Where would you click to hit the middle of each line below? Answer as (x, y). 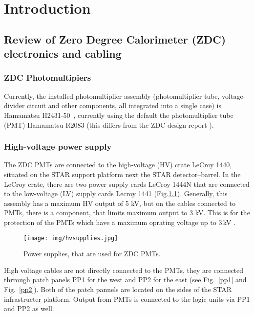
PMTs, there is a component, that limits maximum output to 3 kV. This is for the (127, 213)
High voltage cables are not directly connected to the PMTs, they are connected (124, 270)
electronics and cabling (63, 54)
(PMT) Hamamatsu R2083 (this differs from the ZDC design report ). (109, 124)
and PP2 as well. (29, 308)
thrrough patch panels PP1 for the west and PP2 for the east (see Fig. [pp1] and (125, 280)
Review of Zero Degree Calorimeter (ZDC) (115, 39)
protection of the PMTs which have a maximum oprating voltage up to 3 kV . (120, 222)
